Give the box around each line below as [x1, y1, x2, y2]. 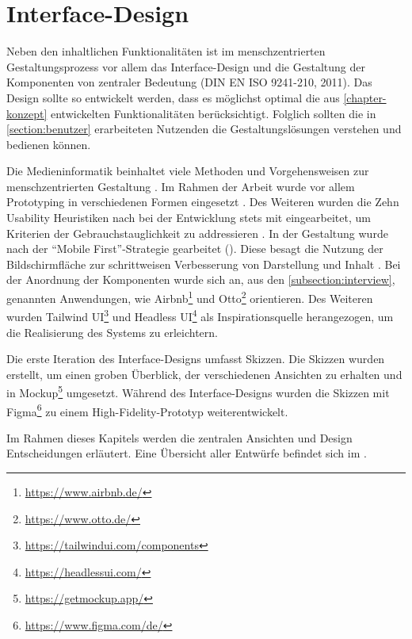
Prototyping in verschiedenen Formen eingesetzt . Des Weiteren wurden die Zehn [6, 193, 399, 210]
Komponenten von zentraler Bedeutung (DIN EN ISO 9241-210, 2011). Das [6, 74, 372, 90]
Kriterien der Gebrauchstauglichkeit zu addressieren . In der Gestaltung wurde [6, 224, 388, 241]
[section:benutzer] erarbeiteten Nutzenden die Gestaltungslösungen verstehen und [6, 121, 402, 137]
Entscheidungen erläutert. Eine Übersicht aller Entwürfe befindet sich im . [6, 445, 367, 461]
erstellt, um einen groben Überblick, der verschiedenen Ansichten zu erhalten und [6, 365, 402, 382]
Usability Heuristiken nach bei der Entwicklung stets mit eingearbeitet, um [6, 209, 371, 226]
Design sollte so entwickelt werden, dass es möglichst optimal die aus [6, 89, 340, 105]
